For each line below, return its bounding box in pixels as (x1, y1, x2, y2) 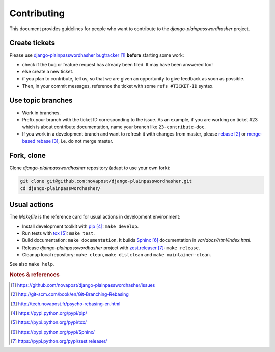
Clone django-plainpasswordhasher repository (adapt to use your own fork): (9, 165, 171, 171)
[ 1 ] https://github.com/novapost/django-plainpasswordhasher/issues (11, 282, 155, 288)
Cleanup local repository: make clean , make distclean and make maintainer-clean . (22, 252, 211, 258)
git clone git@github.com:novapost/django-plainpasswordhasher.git (20, 178, 193, 184)
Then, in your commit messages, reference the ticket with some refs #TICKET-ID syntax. (22, 83, 214, 89)
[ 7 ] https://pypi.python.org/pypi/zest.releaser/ (11, 338, 107, 344)
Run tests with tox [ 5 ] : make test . (22, 230, 95, 236)
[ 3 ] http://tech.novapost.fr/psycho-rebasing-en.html (11, 301, 121, 307)
